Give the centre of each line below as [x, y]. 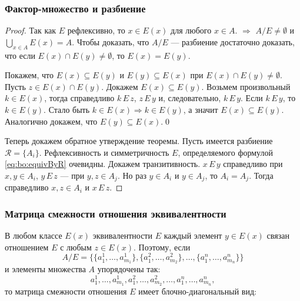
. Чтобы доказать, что [111, 41]
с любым [76, 247]
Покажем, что [29, 75]
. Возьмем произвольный [246, 86]
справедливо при [253, 164]
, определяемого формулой [225, 152]
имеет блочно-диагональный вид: [197, 291]
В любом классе [34, 235]
